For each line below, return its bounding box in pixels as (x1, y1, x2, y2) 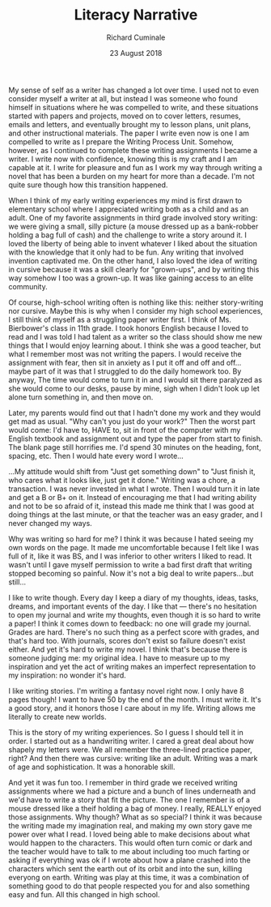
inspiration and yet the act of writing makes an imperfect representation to (8, 661, 256, 671)
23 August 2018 (109, 48, 163, 58)
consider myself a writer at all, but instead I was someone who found (8, 93, 239, 103)
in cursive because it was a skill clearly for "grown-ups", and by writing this (8, 264, 260, 274)
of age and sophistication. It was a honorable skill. (8, 762, 176, 772)
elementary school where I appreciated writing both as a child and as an (8, 204, 249, 214)
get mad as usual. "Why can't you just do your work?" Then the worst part (8, 416, 256, 426)
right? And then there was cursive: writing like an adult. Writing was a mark (8, 753, 258, 763)
